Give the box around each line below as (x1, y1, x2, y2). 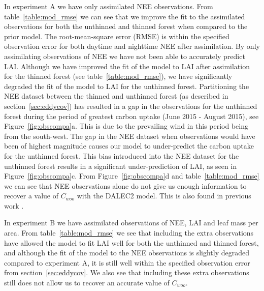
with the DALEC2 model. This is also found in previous (77, 190, 251, 201)
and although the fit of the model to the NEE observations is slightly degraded (4, 247, 250, 258)
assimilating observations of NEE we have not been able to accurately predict (4, 50, 245, 61)
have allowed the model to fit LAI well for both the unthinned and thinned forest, (4, 237, 259, 248)
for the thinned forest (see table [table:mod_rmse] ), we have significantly (4, 71, 233, 81)
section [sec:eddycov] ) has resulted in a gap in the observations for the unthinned (4, 100, 257, 111)
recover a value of (4, 190, 59, 201)
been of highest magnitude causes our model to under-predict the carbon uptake (4, 140, 254, 151)
